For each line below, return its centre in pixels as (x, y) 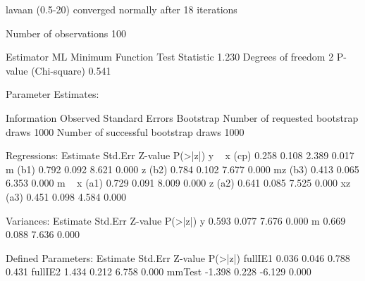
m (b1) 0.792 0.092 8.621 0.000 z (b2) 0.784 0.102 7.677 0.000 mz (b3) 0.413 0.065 (182, 169)
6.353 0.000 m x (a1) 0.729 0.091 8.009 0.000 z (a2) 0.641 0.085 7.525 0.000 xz (178, 183)
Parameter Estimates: (52, 94)
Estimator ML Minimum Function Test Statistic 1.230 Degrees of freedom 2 (170, 57)
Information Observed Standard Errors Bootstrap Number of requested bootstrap (182, 117)
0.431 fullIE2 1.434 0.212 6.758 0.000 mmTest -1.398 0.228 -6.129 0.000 (159, 271)
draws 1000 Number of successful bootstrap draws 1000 (125, 131)
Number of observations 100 (66, 33)
